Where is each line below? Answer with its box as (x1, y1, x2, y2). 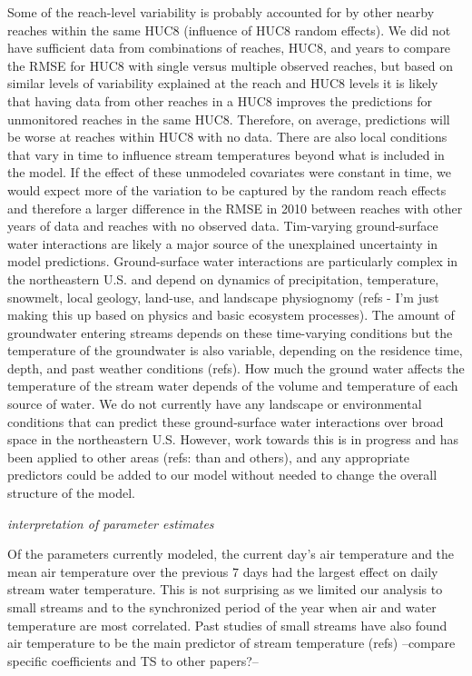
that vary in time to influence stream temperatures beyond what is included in (7, 144, 445, 164)
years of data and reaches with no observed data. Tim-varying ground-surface (7, 216, 438, 235)
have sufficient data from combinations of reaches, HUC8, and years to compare (7, 38, 451, 57)
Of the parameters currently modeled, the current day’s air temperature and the (7, 544, 455, 563)
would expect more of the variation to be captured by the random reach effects (7, 180, 447, 199)
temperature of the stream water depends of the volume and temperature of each (7, 376, 458, 395)
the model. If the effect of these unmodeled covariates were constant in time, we (7, 163, 452, 182)
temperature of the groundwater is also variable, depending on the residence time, (7, 341, 463, 360)
